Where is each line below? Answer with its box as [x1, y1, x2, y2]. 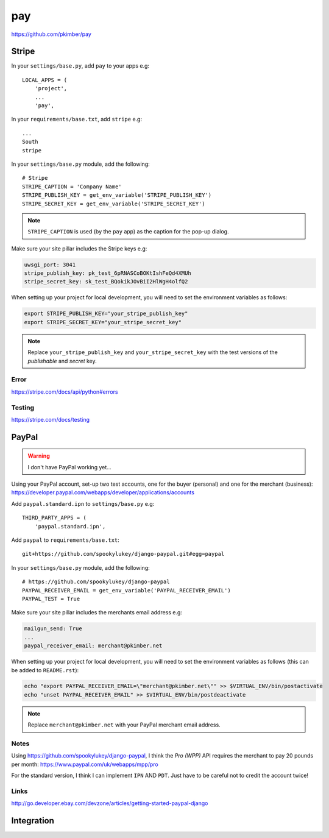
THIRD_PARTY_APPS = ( [22, 514, 87, 521]
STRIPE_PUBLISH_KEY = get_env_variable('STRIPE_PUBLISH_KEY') [22, 192, 212, 199]
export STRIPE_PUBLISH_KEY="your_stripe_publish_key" [24, 310, 188, 317]
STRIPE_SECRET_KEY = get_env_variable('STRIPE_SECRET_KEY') [22, 200, 205, 207]
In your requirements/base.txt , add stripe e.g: [11, 116, 143, 123]
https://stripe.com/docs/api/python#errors [11, 388, 118, 396]
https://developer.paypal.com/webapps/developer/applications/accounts [11, 489, 195, 496]
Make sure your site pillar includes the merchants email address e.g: [11, 609, 183, 616]
